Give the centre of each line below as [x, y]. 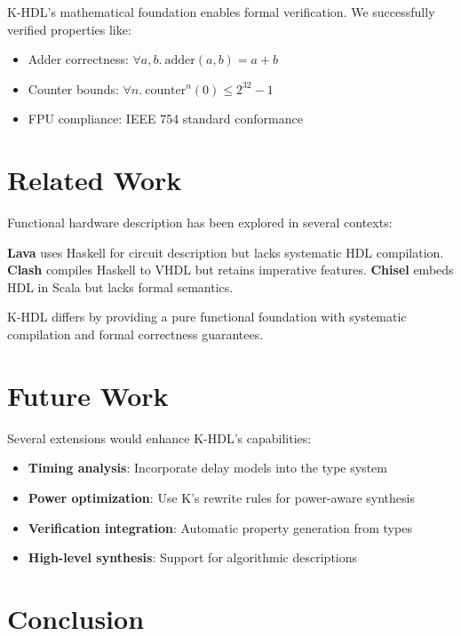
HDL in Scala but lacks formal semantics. [120, 286]
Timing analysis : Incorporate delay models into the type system [207, 468]
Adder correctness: [78, 59]
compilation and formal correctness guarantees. [135, 334]
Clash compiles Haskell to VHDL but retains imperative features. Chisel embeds [230, 270]
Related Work [95, 180]
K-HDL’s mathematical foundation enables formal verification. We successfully [221, 12]
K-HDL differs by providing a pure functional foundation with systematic [207, 317]
